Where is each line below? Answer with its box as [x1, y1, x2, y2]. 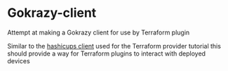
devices [7, 56, 30, 65]
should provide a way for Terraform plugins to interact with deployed [7, 49, 206, 58]
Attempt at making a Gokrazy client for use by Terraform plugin [7, 28, 190, 37]
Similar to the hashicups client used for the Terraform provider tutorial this [7, 41, 221, 50]
